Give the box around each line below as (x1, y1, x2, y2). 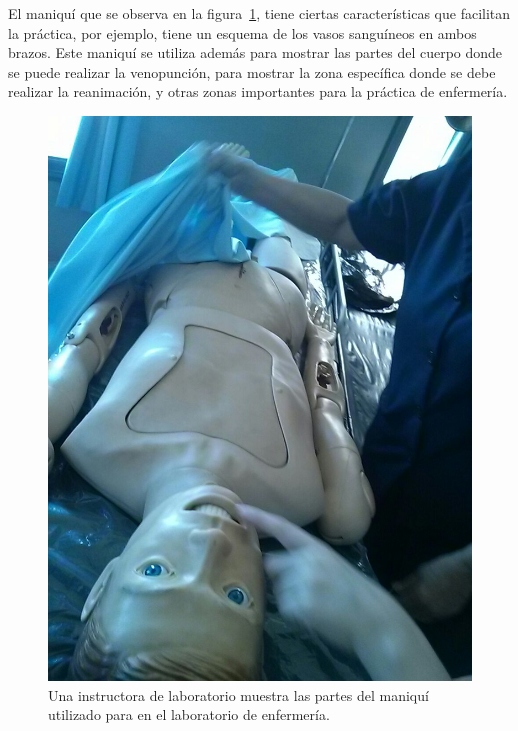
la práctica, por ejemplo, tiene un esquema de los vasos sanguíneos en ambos (8, 22, 477, 43)
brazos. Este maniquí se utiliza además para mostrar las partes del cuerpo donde (8, 42, 503, 63)
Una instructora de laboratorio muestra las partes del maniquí (48, 684, 429, 705)
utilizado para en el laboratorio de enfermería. (48, 704, 330, 725)
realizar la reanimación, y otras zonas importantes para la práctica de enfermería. (8, 81, 508, 102)
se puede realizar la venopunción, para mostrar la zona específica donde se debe (8, 61, 496, 82)
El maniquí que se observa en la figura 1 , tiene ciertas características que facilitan (8, 3, 511, 23)
